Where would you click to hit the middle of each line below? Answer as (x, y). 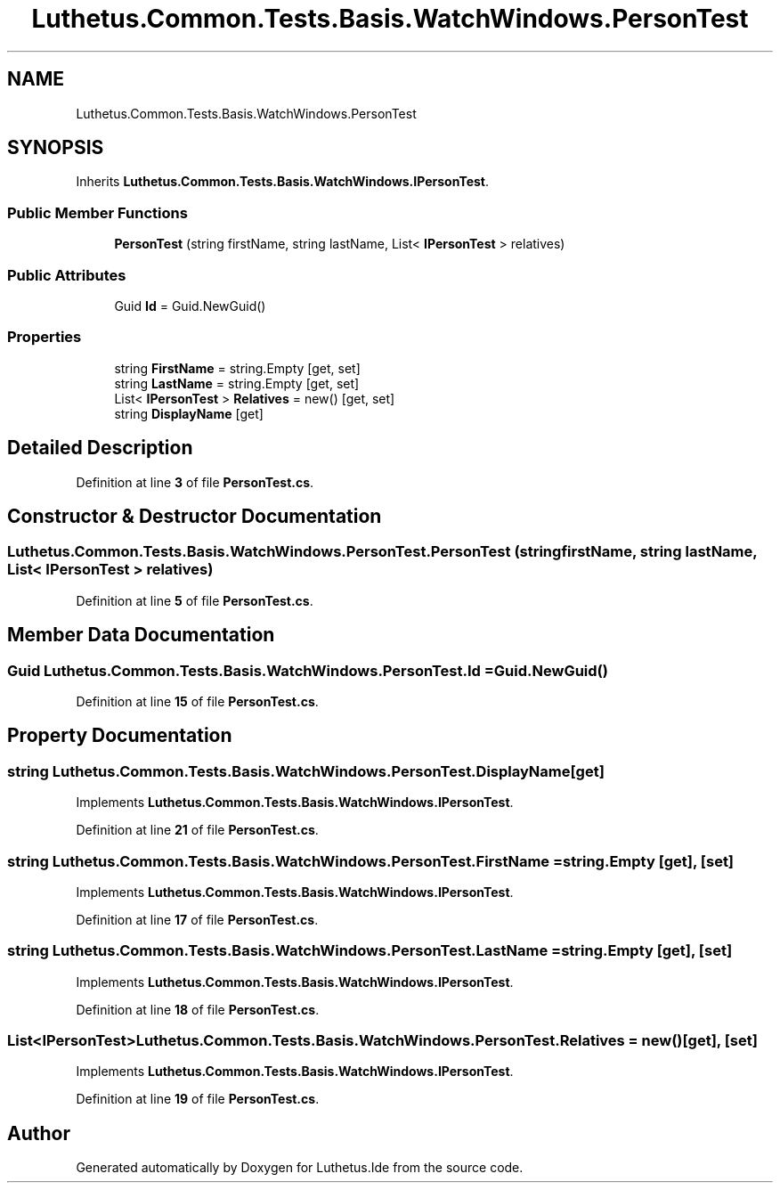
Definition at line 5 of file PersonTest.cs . (195, 600)
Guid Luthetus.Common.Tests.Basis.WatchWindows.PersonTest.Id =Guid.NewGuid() (308, 670)
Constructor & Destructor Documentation (195, 516)
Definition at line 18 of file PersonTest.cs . (198, 1009)
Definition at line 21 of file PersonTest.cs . (197, 830)
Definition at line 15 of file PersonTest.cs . (197, 701)
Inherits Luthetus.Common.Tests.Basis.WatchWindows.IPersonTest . (282, 182)
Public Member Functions (97, 212)
